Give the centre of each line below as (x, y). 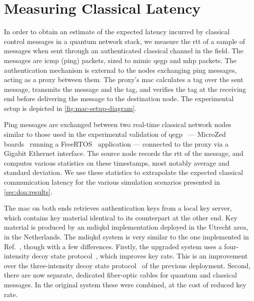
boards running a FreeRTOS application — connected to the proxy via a (116, 143)
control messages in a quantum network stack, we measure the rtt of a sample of (125, 41)
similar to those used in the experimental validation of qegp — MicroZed (115, 134)
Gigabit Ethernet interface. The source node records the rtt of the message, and (124, 153)
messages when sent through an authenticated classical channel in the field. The (124, 51)
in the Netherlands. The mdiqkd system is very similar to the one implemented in (127, 236)
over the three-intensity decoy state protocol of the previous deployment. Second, (127, 265)
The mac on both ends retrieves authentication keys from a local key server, (118, 208)
